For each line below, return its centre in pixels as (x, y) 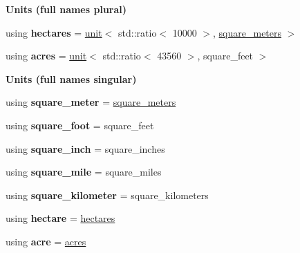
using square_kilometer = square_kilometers (107, 195)
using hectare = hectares (60, 218)
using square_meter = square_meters (91, 102)
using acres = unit (46, 56)
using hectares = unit (54, 32)
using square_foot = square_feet (80, 125)
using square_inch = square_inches (85, 148)
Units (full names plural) (66, 9)
